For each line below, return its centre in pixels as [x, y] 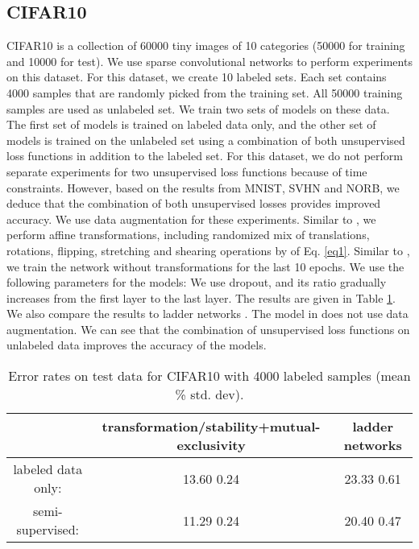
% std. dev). [209, 394]
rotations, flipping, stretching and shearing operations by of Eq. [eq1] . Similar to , [208, 250]
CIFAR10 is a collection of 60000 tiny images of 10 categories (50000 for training [206, 45]
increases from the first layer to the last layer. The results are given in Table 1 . [201, 297]
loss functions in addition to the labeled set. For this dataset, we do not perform [205, 156]
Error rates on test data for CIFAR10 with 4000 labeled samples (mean [209, 376]
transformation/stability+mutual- [211, 427]
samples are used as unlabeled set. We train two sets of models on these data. [198, 108]
